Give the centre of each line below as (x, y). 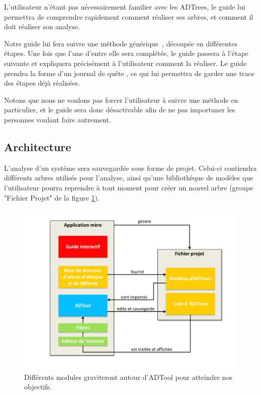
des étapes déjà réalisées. (42, 83)
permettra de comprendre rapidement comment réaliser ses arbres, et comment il (129, 16)
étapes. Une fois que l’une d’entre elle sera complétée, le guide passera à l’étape (126, 53)
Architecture (38, 146)
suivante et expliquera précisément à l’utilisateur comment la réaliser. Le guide (125, 63)
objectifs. (38, 387)
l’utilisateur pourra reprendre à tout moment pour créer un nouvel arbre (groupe (129, 187)
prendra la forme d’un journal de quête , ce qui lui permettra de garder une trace (129, 73)
